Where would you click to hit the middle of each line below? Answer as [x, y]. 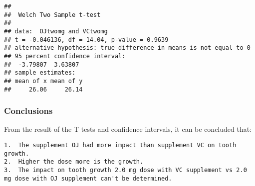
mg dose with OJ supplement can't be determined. [88, 178]
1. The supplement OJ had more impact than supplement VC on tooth [120, 145]
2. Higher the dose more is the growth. [74, 162]
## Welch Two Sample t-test [52, 15]
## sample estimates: [40, 73]
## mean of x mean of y [43, 81]
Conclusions [28, 111]
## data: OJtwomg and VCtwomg [56, 31]
